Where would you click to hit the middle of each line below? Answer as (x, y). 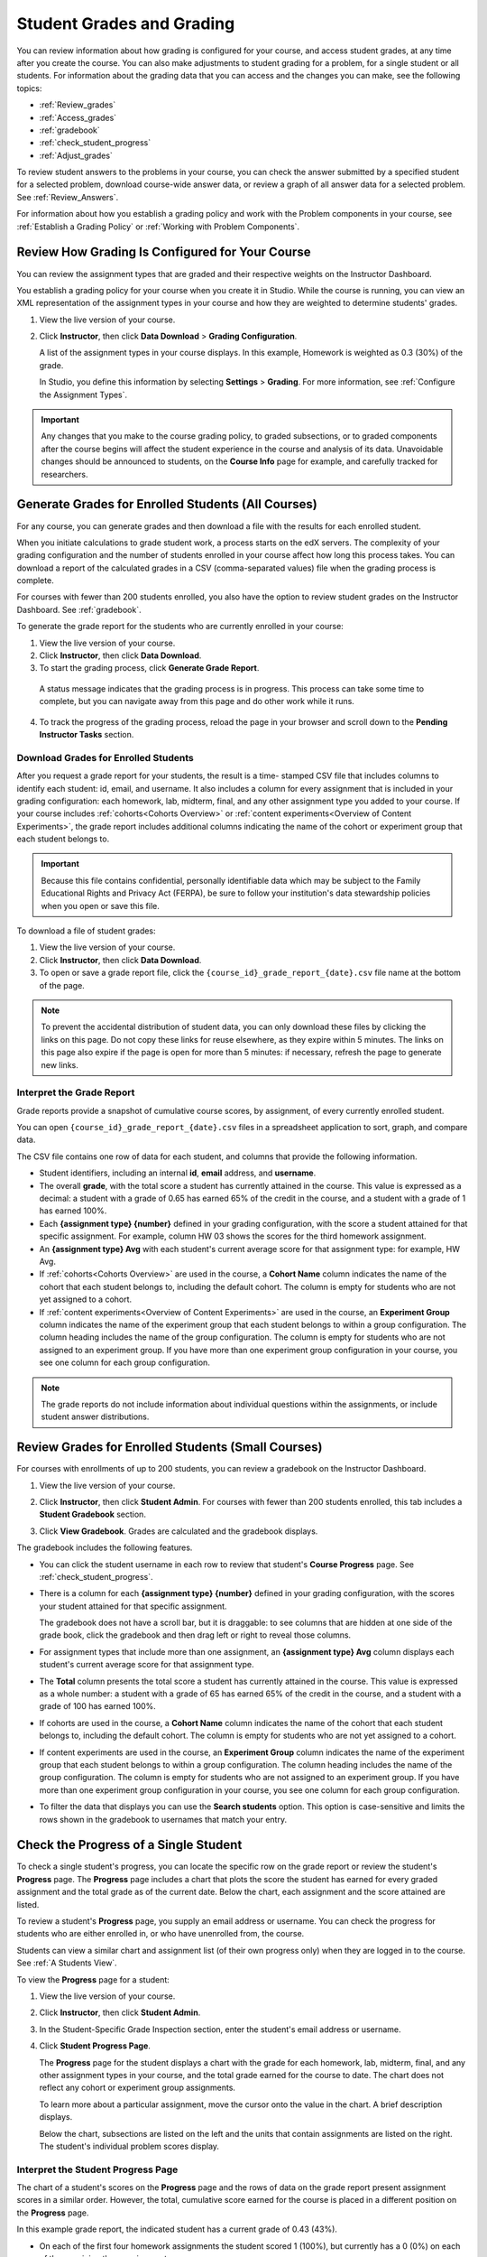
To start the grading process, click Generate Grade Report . (149, 668)
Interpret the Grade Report (76, 1092)
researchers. (64, 474)
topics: (29, 88)
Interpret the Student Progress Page (97, 2169)
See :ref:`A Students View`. (67, 1963)
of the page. (62, 985)
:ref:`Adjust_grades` (76, 155)
